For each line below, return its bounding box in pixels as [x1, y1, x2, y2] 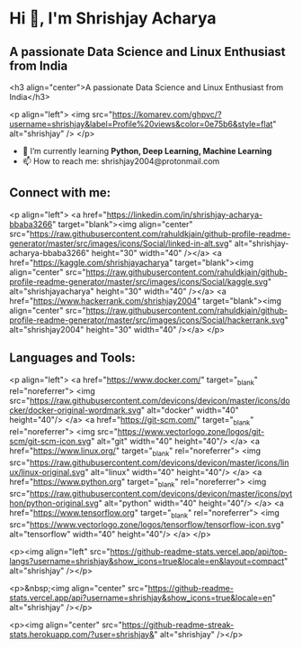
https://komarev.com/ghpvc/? [111, 109, 222, 120]
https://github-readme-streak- [121, 619, 235, 630]
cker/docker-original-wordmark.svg [9, 405, 142, 416]
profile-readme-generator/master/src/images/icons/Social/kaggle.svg [9, 276, 268, 287]
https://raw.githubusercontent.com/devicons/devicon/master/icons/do [30, 396, 290, 407]
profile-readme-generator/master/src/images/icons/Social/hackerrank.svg [9, 315, 285, 325]
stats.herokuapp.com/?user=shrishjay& [9, 628, 155, 639]
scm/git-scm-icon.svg [9, 436, 92, 447]
